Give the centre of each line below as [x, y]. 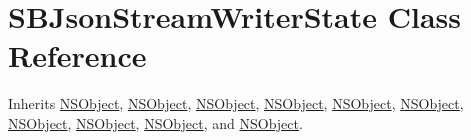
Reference [77, 55]
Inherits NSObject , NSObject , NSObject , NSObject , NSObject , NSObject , [236, 103]
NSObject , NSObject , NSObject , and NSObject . [155, 122]
